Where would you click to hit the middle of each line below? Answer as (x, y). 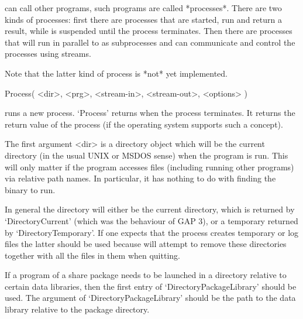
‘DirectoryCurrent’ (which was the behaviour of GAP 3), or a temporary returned (151, 220)
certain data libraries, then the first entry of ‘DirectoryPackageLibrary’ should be (151, 286)
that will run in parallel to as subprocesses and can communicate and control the (150, 42)
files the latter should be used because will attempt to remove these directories (146, 244)
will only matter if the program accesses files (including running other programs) (149, 167)
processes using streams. (48, 54)
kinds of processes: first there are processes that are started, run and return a (143, 19)
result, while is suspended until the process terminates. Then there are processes (149, 31)
